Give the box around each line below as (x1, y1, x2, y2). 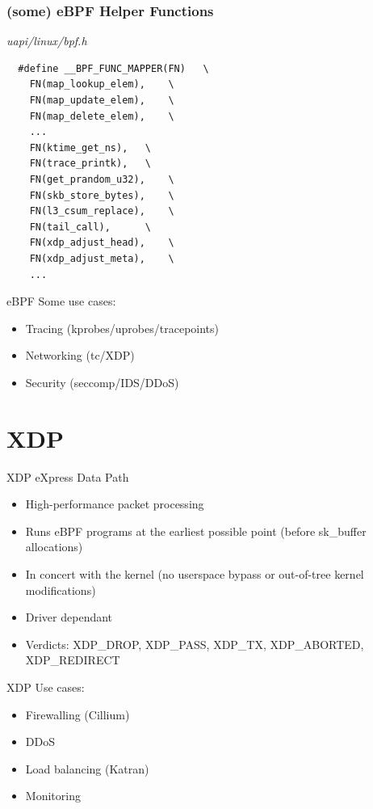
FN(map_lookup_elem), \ (29, 78, 174, 91)
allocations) (25, 538, 83, 555)
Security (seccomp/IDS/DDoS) (25, 373, 179, 390)
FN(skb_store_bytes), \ (29, 189, 174, 201)
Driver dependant (25, 609, 113, 626)
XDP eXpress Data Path (6, 468, 129, 485)
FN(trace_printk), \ (29, 158, 151, 170)
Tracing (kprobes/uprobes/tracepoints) (25, 319, 219, 336)
